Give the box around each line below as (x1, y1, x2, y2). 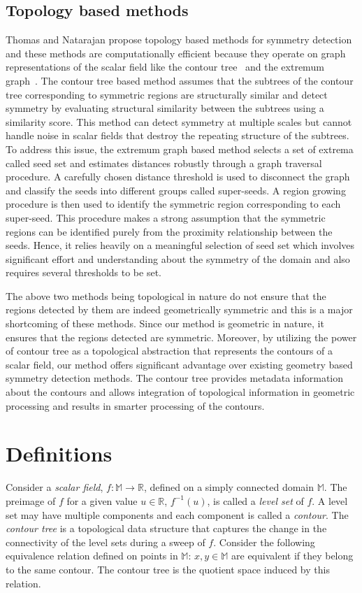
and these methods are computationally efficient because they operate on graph (6, 45, 346, 60)
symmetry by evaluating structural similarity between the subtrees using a (6, 101, 324, 115)
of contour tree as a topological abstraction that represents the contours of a (6, 343, 333, 358)
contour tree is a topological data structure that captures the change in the (6, 521, 327, 536)
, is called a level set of (207, 493, 304, 508)
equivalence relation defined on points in (6, 548, 178, 563)
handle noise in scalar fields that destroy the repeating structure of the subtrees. (6, 128, 349, 143)
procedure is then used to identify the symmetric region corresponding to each (6, 197, 341, 211)
